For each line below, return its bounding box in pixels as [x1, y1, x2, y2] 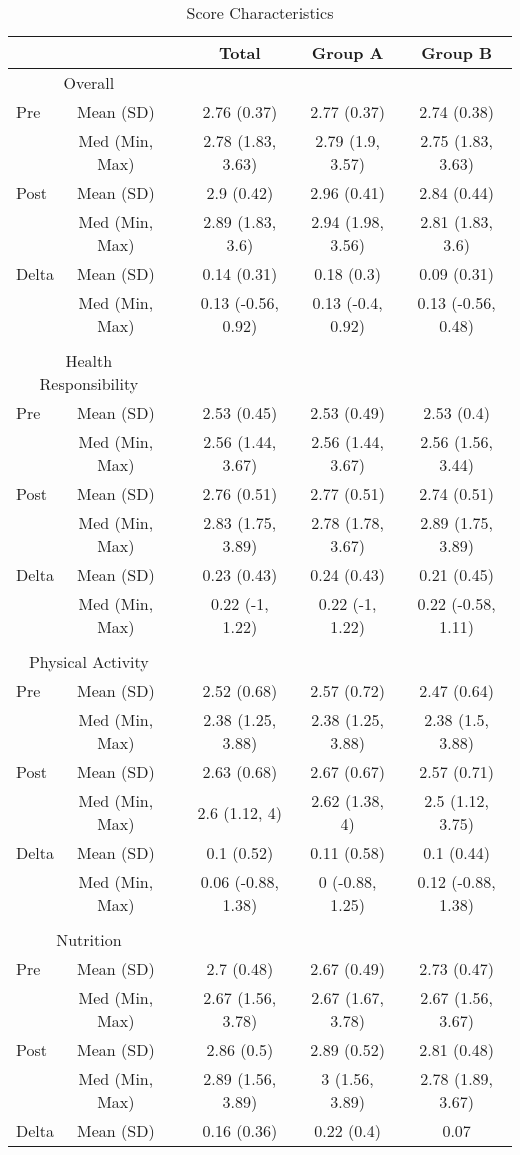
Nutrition [56, 928, 122, 951]
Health [65, 349, 113, 372]
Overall [63, 71, 115, 94]
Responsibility [39, 372, 139, 395]
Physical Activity [28, 650, 149, 673]
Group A [311, 41, 384, 64]
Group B [421, 41, 493, 64]
